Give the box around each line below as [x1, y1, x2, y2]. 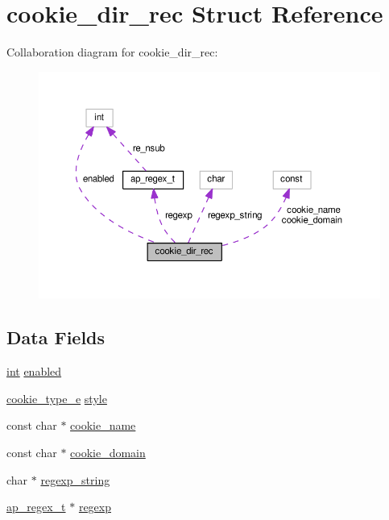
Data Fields [6, 325, 106, 350]
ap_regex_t [6, 498, 66, 515]
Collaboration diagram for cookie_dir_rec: [6, 44, 218, 60]
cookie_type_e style [6, 389, 107, 406]
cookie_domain [70, 444, 146, 461]
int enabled [6, 363, 62, 380]
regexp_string [40, 471, 110, 488]
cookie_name [70, 417, 136, 434]
